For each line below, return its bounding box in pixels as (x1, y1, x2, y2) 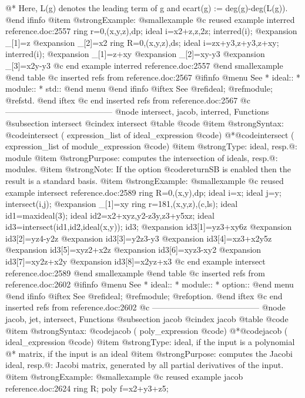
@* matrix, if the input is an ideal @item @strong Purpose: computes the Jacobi (5, 347, 293, 359)
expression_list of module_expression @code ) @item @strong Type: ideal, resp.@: (5, 140, 297, 152)
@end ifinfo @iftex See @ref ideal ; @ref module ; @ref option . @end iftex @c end (5, 289, 283, 302)
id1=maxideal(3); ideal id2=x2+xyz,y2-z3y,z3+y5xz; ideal (5, 209, 214, 221)
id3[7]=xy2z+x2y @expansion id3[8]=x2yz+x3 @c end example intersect (5, 255, 266, 267)
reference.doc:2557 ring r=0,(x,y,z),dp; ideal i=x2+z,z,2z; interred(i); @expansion (5, 25, 297, 37)
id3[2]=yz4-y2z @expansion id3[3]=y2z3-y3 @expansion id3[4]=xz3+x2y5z (5, 232, 272, 244)
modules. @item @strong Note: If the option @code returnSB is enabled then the (5, 163, 291, 175)
